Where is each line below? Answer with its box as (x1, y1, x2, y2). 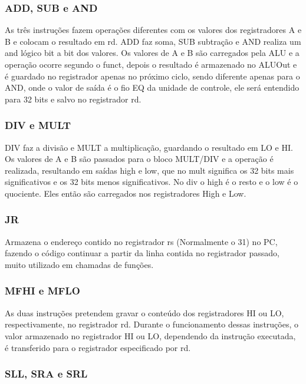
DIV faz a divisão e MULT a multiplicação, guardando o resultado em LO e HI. (5, 141, 293, 153)
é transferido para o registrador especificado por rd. (5, 341, 191, 353)
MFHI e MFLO (5, 283, 80, 298)
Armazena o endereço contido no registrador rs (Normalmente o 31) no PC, (5, 235, 278, 247)
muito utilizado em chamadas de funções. (5, 258, 154, 270)
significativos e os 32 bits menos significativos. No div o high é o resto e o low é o (5, 176, 298, 188)
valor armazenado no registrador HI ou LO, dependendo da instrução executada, (5, 329, 296, 342)
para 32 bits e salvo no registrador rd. (5, 92, 142, 105)
